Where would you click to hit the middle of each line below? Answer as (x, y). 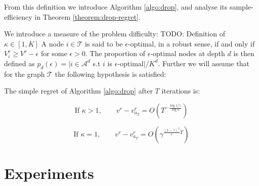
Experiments (49, 173)
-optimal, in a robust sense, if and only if (191, 43)
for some (54, 53)
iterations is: (181, 91)
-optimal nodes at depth (188, 53)
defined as (19, 63)
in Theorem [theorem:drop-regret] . (88, 16)
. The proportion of (115, 53)
